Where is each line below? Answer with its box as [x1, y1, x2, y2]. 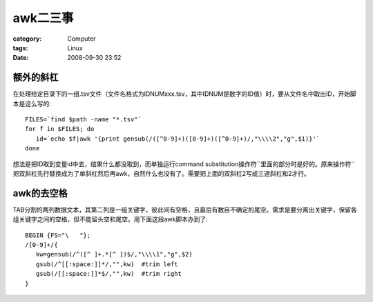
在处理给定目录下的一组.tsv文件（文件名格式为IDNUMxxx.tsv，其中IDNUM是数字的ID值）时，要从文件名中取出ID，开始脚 [12, 90, 357, 98]
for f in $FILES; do [25, 125, 95, 133]
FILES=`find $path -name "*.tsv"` [25, 116, 142, 123]
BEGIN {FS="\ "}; [25, 231, 91, 239]
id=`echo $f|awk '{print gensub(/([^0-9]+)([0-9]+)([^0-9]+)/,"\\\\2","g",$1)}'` [35, 134, 321, 143]
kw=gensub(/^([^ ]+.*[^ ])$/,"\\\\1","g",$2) [35, 250, 193, 259]
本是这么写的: [12, 99, 52, 108]
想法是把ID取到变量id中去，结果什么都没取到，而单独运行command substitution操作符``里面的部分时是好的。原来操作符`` [12, 159, 356, 168]
